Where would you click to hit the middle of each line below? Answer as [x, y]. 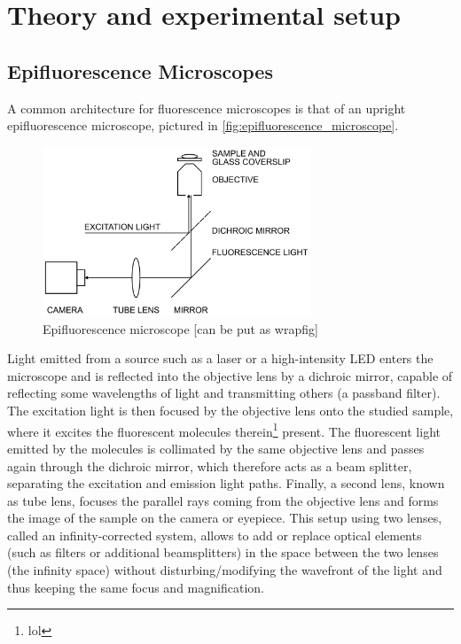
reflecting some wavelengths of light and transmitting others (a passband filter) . [224, 393]
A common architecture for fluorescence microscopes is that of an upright [207, 108]
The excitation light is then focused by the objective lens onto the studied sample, [230, 411]
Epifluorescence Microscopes [140, 70]
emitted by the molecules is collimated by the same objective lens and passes [216, 448]
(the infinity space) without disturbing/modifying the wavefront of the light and [225, 570]
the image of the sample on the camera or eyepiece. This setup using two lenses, [225, 518]
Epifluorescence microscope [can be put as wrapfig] [180, 328]
